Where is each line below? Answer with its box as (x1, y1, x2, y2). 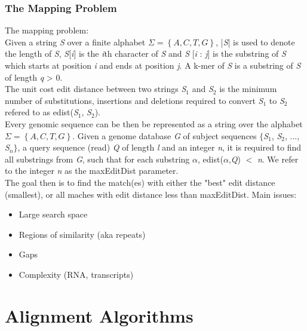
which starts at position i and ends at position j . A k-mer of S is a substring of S (5, 59, 301, 71)
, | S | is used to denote (216, 35, 295, 48)
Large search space (19, 208, 88, 220)
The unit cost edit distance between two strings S (5, 82, 186, 95)
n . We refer (257, 152, 299, 165)
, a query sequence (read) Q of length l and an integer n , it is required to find (17, 141, 302, 154)
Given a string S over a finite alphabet (5, 35, 146, 48)
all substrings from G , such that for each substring (5, 152, 190, 165)
